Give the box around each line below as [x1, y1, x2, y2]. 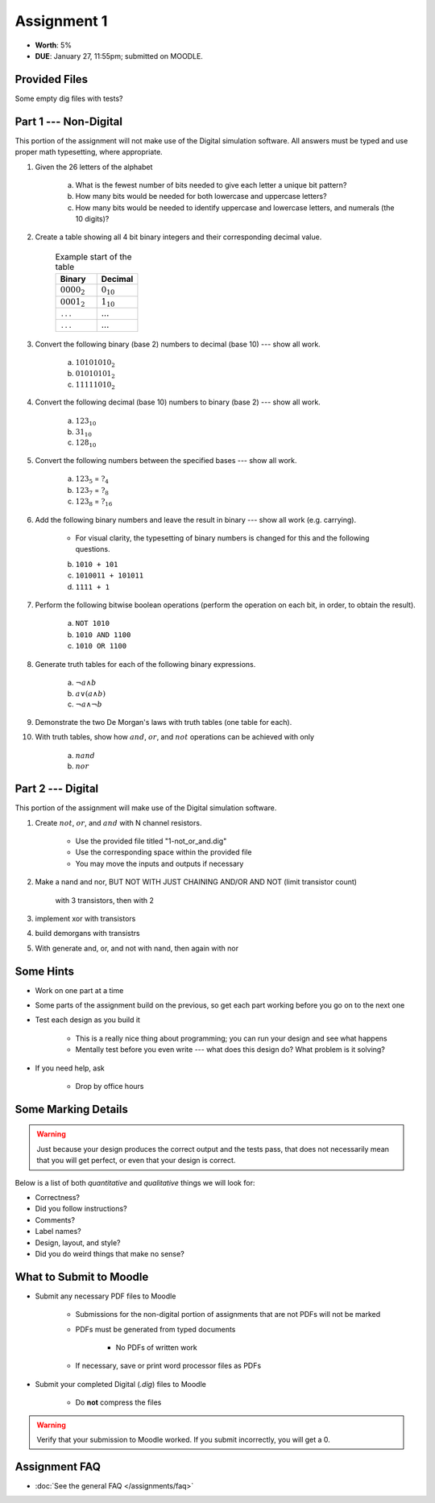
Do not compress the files [75, 1397, 162, 1407]
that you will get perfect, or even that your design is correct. [36, 1156, 236, 1166]
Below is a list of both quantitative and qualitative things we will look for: [14, 1178, 255, 1187]
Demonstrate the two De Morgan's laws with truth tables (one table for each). [35, 717, 292, 727]
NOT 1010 [75, 619, 110, 628]
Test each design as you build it [35, 1015, 141, 1025]
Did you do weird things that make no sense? [35, 1248, 184, 1258]
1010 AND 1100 [75, 630, 131, 640]
